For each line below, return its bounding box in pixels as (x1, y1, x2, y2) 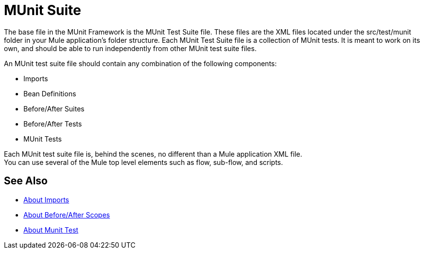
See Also (4, 175, 48, 187)
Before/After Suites (23, 104, 85, 113)
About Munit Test (23, 225, 78, 234)
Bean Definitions (23, 89, 77, 98)
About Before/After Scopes (23, 210, 110, 219)
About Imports (23, 195, 69, 204)
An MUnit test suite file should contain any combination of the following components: (4, 59, 277, 68)
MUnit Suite (4, 2, 81, 18)
